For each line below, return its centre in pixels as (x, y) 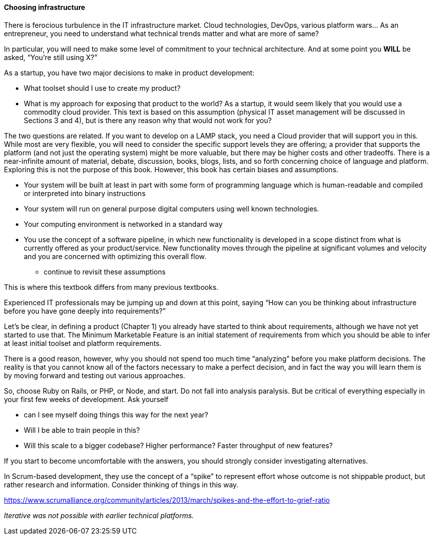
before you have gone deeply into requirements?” (85, 311)
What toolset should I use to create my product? (102, 88)
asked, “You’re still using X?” (51, 57)
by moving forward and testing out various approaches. (95, 375)
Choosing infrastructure (45, 7)
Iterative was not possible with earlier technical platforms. (99, 515)
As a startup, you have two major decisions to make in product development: (129, 72)
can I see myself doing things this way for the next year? (116, 414)
